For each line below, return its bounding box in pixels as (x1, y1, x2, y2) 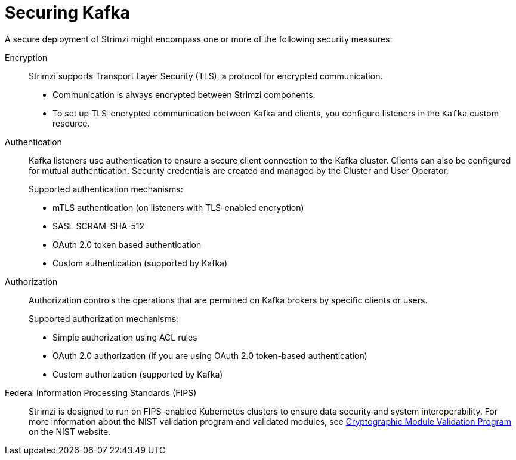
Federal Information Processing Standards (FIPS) (5, 387, 197, 398)
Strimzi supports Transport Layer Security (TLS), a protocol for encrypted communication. (29, 70, 383, 81)
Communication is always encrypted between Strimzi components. (52, 89, 316, 100)
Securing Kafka (5, 2, 130, 23)
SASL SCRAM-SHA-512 (52, 220, 144, 231)
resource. (52, 118, 90, 128)
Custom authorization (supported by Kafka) (52, 369, 223, 379)
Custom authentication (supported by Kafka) (52, 257, 228, 268)
